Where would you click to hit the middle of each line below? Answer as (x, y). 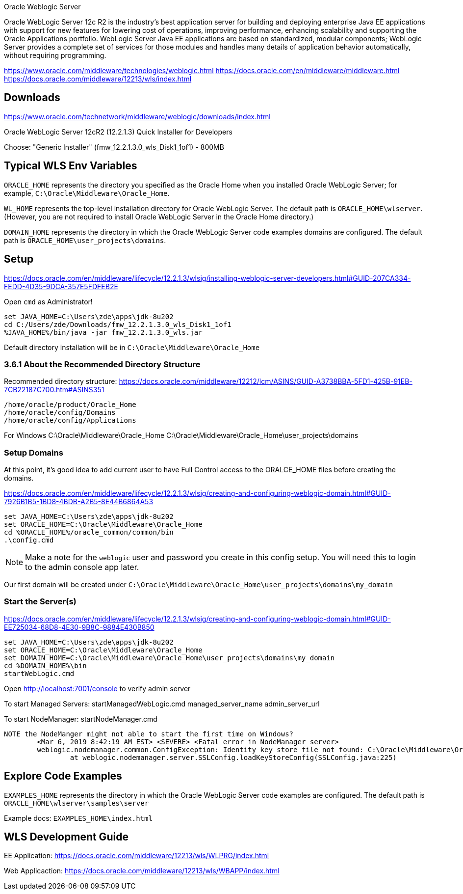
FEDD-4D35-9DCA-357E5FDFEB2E (61, 286)
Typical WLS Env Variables (71, 166)
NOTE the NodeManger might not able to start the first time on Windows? (149, 734)
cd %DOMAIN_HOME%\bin (45, 665)
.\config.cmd (29, 540)
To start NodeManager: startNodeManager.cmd (81, 719)
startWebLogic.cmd (39, 673)
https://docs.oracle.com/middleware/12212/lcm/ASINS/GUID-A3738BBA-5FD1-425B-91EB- (266, 381)
